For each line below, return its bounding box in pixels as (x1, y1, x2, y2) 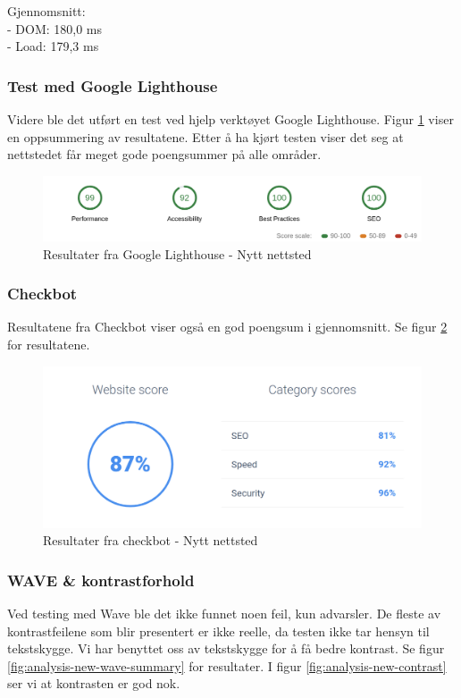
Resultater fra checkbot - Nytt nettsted (43, 531, 258, 550)
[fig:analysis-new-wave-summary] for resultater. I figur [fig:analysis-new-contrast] (7, 656, 447, 675)
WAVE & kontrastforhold (7, 568, 195, 591)
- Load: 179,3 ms (7, 37, 99, 55)
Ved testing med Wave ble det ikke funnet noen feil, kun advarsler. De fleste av (7, 604, 441, 622)
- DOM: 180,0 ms (7, 19, 103, 38)
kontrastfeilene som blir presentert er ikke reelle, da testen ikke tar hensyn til (7, 621, 430, 640)
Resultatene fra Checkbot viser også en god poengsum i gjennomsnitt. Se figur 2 (7, 317, 448, 336)
